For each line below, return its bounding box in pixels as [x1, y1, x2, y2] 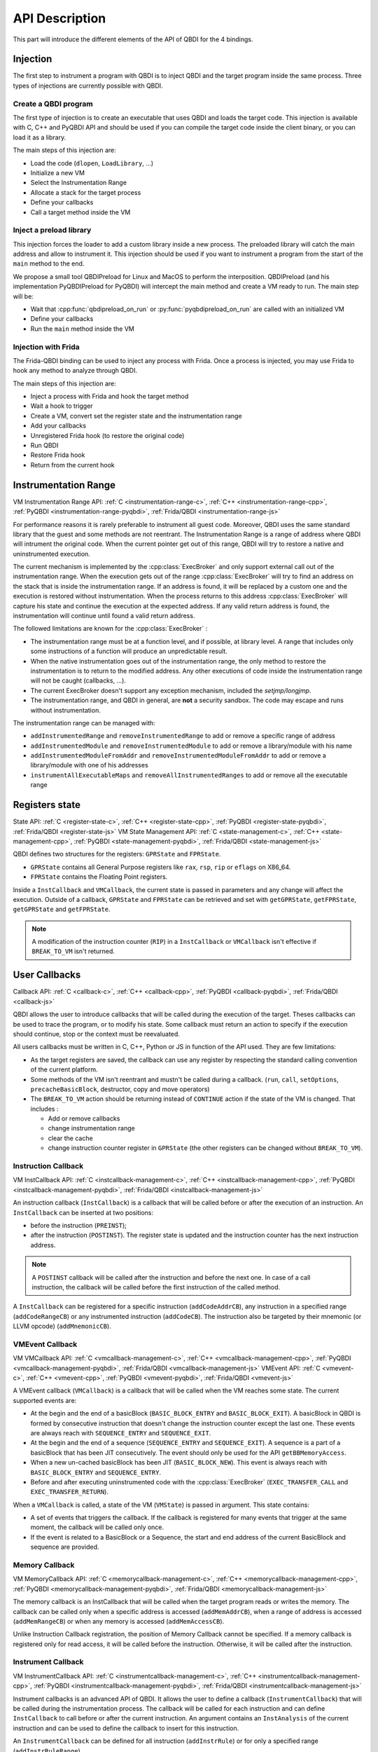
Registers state [13, 799, 80, 811]
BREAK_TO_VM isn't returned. [31, 947, 115, 956]
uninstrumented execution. [13, 549, 90, 558]
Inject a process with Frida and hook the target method [30, 392, 189, 401]
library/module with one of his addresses [30, 761, 148, 769]
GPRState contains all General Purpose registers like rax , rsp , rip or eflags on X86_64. [30, 863, 291, 871]
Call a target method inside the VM [30, 207, 131, 217]
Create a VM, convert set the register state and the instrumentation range [30, 411, 242, 420]
